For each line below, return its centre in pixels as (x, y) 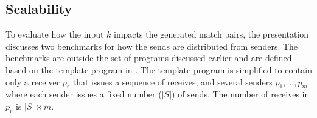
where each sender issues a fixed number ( (84, 94)
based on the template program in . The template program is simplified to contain (159, 69)
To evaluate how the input (55, 34)
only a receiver (33, 81)
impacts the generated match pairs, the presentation (211, 34)
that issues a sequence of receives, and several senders (172, 81)
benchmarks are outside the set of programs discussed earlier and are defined (149, 58)
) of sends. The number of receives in (241, 94)
